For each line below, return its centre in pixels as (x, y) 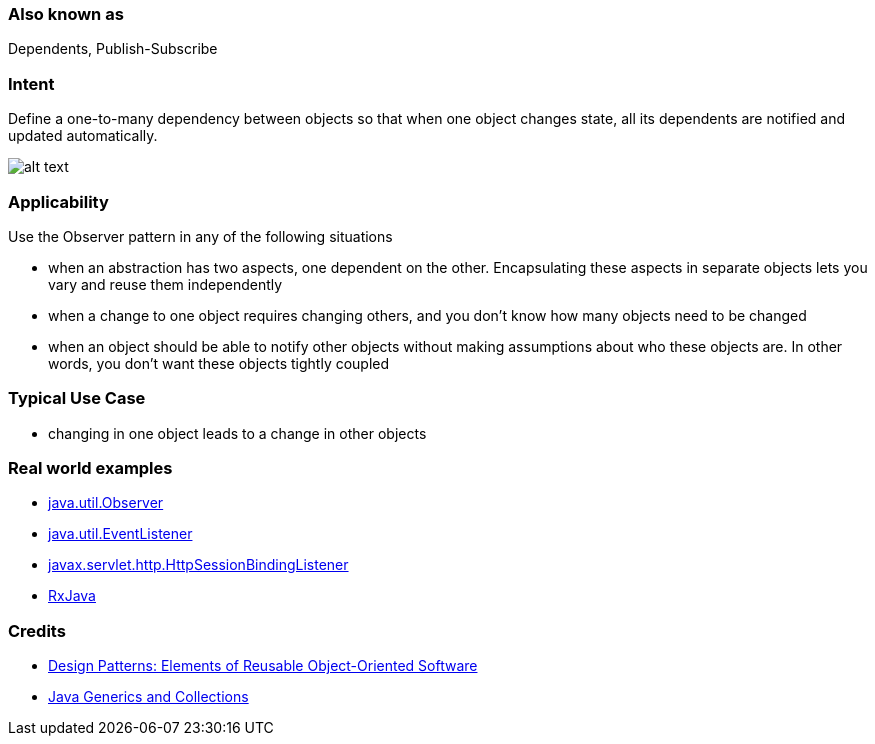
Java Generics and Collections (148, 697)
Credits (37, 630)
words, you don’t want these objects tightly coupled (219, 363)
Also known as (66, 14)
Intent (31, 83)
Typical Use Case (77, 398)
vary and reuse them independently (165, 284)
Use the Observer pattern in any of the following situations (200, 236)
